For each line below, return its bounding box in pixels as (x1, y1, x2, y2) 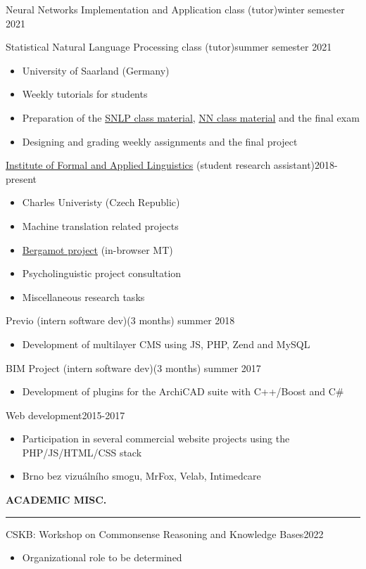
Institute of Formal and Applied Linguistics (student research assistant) (6, 158, 315, 172)
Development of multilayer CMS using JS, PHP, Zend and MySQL (22, 336, 310, 351)
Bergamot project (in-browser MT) (22, 242, 173, 257)
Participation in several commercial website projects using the (22, 431, 290, 446)
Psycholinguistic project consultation (22, 266, 182, 281)
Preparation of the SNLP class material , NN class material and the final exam (22, 110, 360, 124)
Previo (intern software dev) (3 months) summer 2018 (6, 313, 235, 328)
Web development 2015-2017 (6, 407, 125, 422)
